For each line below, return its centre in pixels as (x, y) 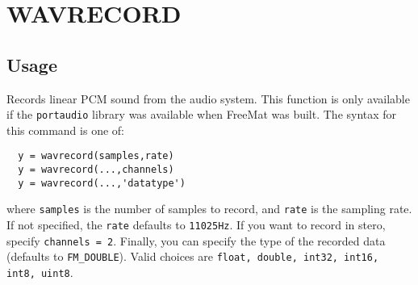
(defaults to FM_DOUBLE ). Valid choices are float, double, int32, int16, (193, 256)
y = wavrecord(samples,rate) (96, 156)
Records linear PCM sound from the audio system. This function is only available (208, 98)
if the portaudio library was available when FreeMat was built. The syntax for (202, 114)
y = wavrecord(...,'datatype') (102, 183)
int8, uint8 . (40, 272)
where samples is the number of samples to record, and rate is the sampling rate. (209, 209)
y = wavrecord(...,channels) (96, 170)
